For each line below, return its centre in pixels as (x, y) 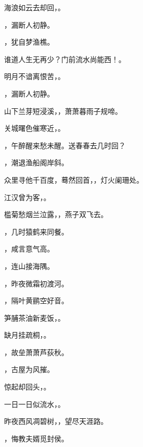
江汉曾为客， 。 (27, 197)
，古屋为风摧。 (29, 369)
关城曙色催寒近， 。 (34, 128)
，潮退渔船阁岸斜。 (36, 162)
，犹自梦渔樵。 (29, 42)
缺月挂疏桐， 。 (27, 335)
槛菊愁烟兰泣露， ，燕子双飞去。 (56, 214)
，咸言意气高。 (29, 249)
